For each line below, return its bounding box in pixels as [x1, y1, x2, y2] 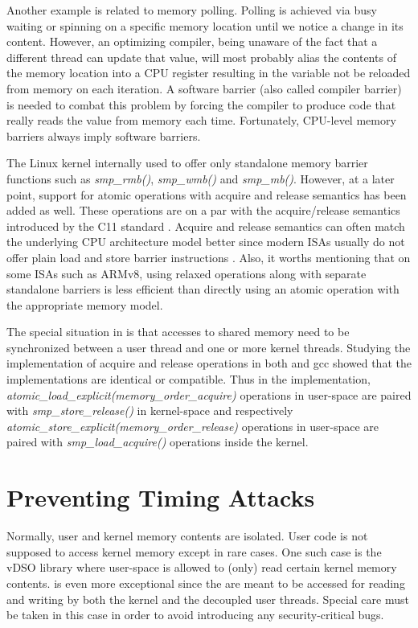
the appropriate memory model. [6, 296, 163, 313]
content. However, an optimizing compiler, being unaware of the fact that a [6, 33, 378, 50]
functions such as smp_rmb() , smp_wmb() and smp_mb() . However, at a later [6, 170, 395, 187]
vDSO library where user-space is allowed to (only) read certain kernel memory [6, 559, 397, 576]
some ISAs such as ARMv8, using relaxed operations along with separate [6, 265, 367, 281]
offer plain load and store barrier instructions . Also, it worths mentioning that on [6, 248, 411, 265]
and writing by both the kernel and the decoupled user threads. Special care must [6, 590, 409, 607]
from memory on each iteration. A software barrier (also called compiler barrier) [6, 80, 402, 96]
